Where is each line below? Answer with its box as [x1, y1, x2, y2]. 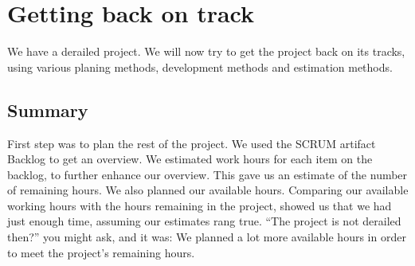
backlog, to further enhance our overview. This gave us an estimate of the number [7, 166, 408, 182]
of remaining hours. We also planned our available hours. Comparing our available [7, 182, 409, 198]
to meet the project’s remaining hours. [7, 244, 195, 260]
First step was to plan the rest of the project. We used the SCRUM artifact [7, 135, 376, 151]
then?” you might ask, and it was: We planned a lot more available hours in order [7, 229, 406, 245]
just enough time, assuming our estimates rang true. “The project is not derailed [7, 213, 401, 229]
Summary [7, 97, 88, 122]
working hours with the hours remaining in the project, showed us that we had [7, 197, 392, 213]
